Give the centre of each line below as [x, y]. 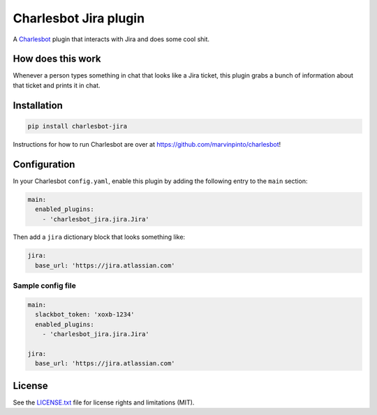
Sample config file [44, 286]
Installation [38, 105]
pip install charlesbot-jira [77, 126]
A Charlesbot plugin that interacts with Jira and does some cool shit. [111, 39]
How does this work [57, 59]
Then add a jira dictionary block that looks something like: [99, 237]
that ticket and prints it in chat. [57, 85]
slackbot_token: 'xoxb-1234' [85, 315]
